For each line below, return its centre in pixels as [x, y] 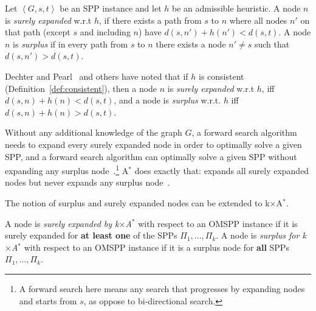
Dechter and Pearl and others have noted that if [97, 76]
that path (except [38, 32]
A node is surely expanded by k [62, 223]
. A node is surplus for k [261, 235]
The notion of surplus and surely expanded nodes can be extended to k [137, 202]
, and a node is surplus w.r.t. [167, 100]
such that [272, 44]
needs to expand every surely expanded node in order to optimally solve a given [153, 144]
